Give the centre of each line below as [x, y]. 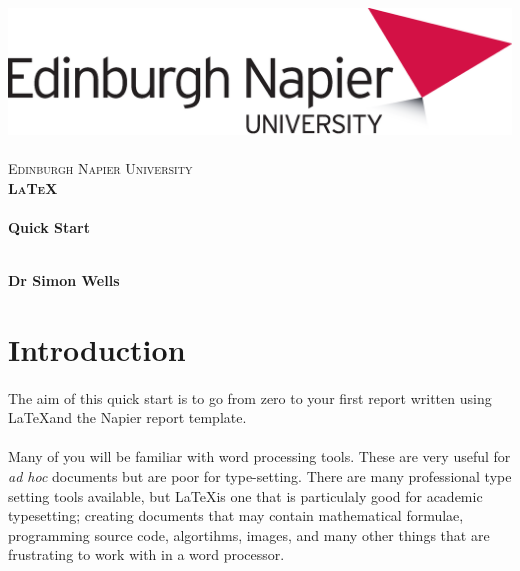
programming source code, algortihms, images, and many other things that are [249, 534]
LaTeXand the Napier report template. [127, 417]
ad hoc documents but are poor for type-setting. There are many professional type [260, 476]
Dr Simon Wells [64, 280]
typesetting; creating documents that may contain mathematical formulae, [236, 515]
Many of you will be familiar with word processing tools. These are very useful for [259, 456]
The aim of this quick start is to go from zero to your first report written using [250, 397]
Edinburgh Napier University [100, 168]
